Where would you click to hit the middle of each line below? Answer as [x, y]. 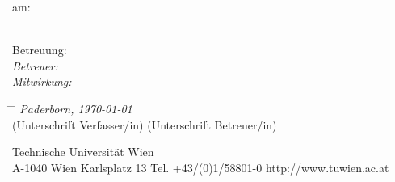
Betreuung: [40, 50]
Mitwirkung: [42, 81]
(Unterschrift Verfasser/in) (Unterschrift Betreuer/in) [145, 124]
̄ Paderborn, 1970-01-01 [72, 108]
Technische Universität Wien [83, 152]
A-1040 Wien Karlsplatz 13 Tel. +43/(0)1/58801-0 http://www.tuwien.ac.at [201, 167]
